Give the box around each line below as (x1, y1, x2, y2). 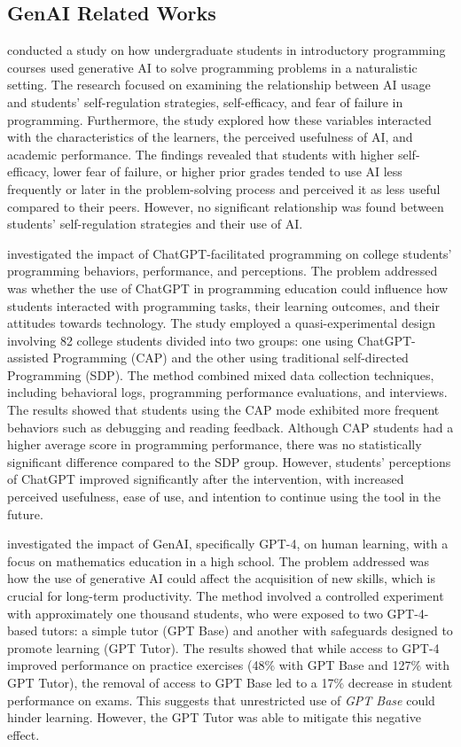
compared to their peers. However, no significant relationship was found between (7, 197, 444, 215)
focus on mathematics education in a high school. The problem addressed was (7, 551, 430, 570)
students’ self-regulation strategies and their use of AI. (7, 214, 303, 233)
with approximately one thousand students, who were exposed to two (7, 603, 383, 622)
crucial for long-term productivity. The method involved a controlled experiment (7, 587, 444, 605)
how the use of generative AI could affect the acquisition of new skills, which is (7, 569, 435, 587)
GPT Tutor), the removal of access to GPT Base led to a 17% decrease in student (7, 673, 453, 691)
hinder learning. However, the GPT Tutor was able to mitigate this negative (7, 708, 421, 727)
